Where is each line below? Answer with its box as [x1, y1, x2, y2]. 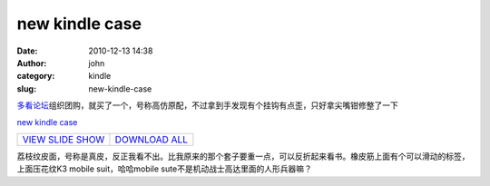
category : [16, 71, 55, 82]
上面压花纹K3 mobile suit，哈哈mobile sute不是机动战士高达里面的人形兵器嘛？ [16, 163, 313, 174]
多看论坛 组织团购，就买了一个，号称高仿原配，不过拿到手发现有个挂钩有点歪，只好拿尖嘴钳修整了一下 [16, 100, 398, 111]
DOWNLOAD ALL [114, 132, 188, 145]
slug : [16, 83, 36, 94]
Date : [16, 45, 38, 56]
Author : [16, 57, 47, 68]
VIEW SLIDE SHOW [22, 132, 105, 145]
